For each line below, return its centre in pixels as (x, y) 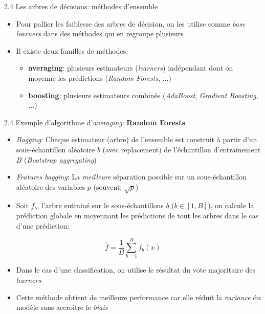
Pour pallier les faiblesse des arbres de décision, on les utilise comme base (131, 23)
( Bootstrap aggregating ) (60, 159)
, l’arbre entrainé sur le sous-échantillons (100, 205)
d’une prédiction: (43, 225)
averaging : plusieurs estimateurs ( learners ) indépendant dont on (131, 68)
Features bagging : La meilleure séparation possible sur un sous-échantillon (131, 177)
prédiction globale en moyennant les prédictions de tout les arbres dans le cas (137, 216)
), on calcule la (231, 205)
